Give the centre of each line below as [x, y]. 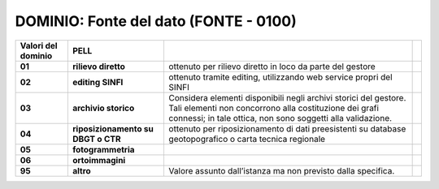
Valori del [39, 45]
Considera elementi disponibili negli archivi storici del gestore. [287, 97]
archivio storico [103, 108]
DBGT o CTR [96, 139]
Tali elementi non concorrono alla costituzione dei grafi [274, 108]
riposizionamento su [113, 128]
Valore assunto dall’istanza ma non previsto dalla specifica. [282, 170]
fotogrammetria [103, 149]
